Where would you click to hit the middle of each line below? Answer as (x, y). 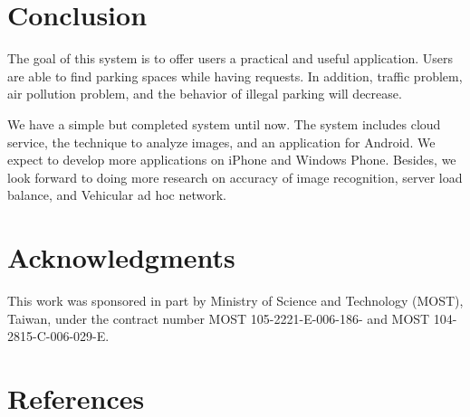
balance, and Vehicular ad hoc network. (117, 195)
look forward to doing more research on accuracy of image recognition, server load (235, 177)
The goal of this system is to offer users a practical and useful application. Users (230, 58)
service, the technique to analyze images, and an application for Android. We (221, 142)
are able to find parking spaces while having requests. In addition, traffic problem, (235, 76)
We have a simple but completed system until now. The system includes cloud (224, 123)
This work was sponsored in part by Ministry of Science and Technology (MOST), (235, 300)
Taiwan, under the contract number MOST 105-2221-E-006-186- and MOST (219, 318)
